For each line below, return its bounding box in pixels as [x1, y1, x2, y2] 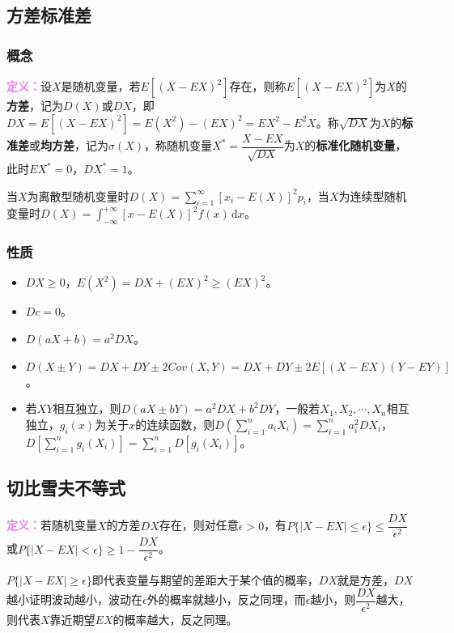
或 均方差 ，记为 [29, 137, 108, 154]
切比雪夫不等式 [6, 475, 125, 500]
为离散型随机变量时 [27, 187, 129, 204]
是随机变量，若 [61, 78, 141, 94]
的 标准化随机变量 [304, 137, 396, 154]
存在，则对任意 [159, 516, 239, 533]
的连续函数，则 [135, 415, 215, 432]
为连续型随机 [338, 187, 407, 204]
